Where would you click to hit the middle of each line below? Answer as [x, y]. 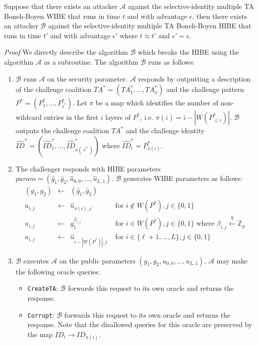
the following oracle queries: [58, 271]
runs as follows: [171, 61]
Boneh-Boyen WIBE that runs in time [62, 16]
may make [232, 260]
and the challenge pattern [205, 89]
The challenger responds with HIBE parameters [88, 168]
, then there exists [220, 16]
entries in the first [71, 117]
